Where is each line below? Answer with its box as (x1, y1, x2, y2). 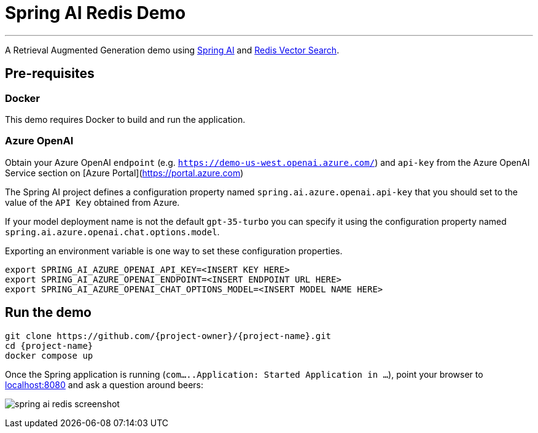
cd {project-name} (5, 340, 93, 351)
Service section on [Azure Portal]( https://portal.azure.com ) (5, 167, 244, 178)
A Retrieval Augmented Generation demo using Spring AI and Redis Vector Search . (5, 44, 340, 55)
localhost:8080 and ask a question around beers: (5, 379, 204, 390)
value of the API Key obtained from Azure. (5, 197, 180, 208)
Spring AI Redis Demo (5, 2, 186, 23)
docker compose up (5, 350, 93, 361)
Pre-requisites (5, 66, 95, 82)
